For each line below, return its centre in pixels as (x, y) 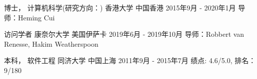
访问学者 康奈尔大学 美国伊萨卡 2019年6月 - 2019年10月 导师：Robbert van (124, 34)
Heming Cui (36, 17)
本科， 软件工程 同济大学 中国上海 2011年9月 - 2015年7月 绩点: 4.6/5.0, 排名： (130, 60)
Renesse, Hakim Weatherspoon (51, 43)
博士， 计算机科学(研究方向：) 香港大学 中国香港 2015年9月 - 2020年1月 (120, 7)
